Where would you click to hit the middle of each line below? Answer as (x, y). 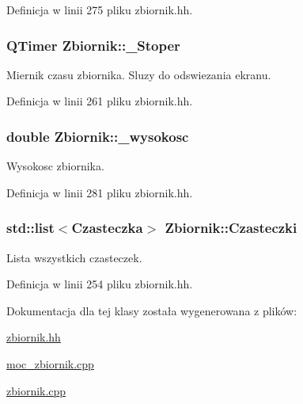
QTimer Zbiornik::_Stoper (93, 45)
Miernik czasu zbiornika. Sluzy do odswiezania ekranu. (139, 74)
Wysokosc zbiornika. (55, 166)
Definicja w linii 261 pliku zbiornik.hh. (100, 101)
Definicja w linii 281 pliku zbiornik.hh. (100, 192)
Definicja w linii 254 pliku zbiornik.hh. (100, 284)
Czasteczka (107, 228)
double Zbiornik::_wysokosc (98, 136)
